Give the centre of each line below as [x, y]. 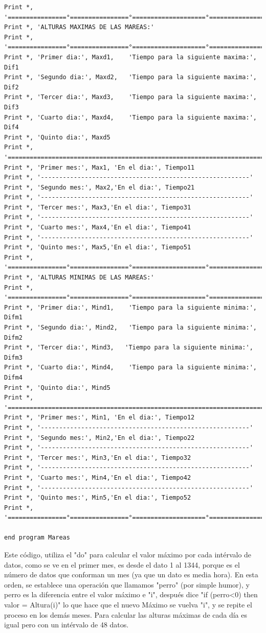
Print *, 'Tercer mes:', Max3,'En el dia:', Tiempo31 [98, 207]
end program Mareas [37, 538]
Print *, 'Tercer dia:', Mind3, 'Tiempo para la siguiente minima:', [129, 348]
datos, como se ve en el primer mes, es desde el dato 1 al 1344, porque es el [122, 564]
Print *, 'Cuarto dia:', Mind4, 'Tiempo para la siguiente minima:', [130, 368]
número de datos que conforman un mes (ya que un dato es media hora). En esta [131, 575]
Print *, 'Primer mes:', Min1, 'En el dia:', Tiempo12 [99, 418]
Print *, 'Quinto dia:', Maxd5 [57, 137]
